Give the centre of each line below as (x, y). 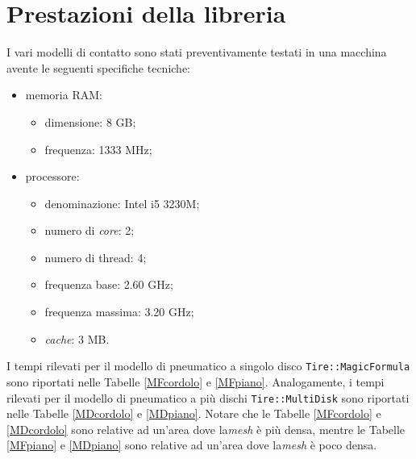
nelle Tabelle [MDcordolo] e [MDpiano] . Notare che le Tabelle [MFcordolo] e (194, 413)
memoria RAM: (64, 95)
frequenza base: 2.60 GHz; (109, 284)
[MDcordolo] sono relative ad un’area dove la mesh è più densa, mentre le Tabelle (206, 429)
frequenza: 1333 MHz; (98, 149)
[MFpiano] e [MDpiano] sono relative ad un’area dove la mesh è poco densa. (192, 445)
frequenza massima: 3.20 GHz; (119, 312)
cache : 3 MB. (77, 338)
